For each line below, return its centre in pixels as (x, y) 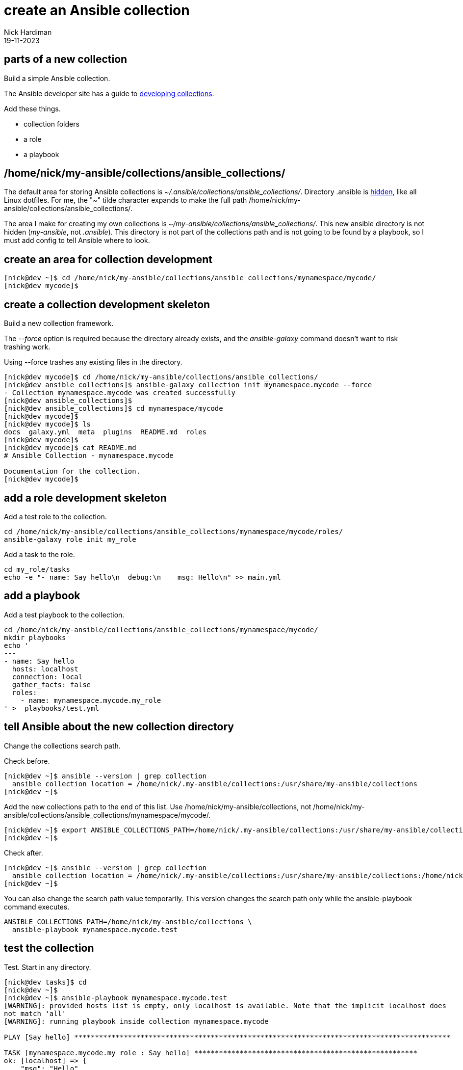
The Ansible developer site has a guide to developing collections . (109, 93)
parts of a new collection (66, 59)
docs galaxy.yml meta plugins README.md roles (105, 432)
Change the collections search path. (62, 746)
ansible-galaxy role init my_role (70, 539)
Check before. (27, 761)
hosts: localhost (45, 669)
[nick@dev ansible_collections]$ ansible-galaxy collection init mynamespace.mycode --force (188, 385)
